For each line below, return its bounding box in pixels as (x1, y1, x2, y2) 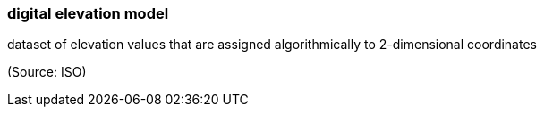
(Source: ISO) (7, 64, 87, 80)
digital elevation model (7, 4, 169, 22)
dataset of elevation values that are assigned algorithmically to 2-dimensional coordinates (7, 37, 537, 53)
